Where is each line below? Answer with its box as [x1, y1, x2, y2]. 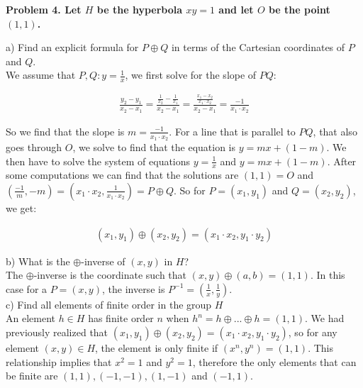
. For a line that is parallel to [169, 123, 296, 138]
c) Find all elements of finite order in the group [6, 296, 212, 311]
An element [6, 311, 55, 326]
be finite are [6, 368, 58, 383]
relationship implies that [6, 354, 112, 369]
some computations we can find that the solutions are [6, 167, 239, 182]
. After [327, 153, 357, 168]
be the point [268, 2, 330, 16]
